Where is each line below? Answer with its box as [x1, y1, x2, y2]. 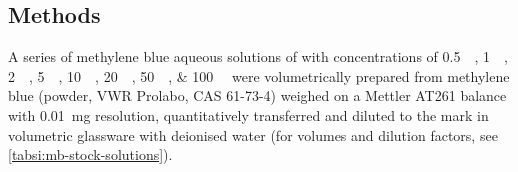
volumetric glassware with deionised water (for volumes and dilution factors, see [8, 124, 498, 145]
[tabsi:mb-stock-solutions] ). [8, 144, 173, 165]
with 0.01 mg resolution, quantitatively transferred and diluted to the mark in [8, 104, 489, 125]
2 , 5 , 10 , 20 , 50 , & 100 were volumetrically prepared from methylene [8, 65, 510, 86]
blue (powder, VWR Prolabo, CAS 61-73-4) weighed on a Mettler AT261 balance [8, 85, 507, 106]
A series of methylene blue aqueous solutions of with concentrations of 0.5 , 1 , [8, 46, 508, 67]
